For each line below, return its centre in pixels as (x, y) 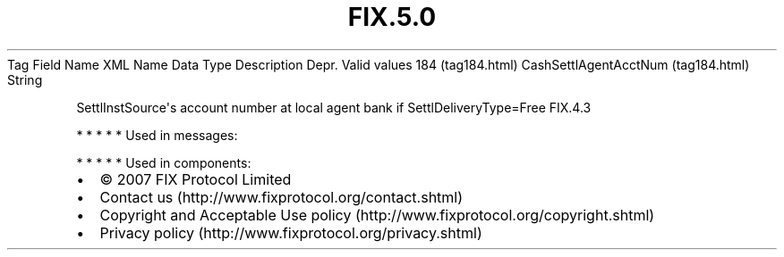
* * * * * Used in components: (164, 162)
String (25, 79)
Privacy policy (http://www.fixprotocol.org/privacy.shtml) (291, 232)
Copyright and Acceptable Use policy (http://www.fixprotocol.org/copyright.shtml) (377, 215)
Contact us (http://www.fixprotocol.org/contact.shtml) (281, 197)
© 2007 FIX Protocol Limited (196, 179)
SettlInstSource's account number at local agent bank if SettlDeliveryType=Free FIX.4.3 (334, 107)
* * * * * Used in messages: (157, 135)
